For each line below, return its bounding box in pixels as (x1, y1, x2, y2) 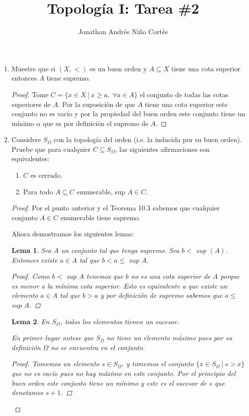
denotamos (11, 387, 43, 397)
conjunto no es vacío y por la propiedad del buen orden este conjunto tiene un (11, 108, 246, 119)
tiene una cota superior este (145, 99, 228, 109)
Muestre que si (11, 63, 56, 73)
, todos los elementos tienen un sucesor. (60, 316, 179, 326)
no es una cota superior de (131, 271, 210, 281)
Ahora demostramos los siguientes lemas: (11, 229, 134, 239)
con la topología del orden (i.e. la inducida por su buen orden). (54, 134, 242, 145)
